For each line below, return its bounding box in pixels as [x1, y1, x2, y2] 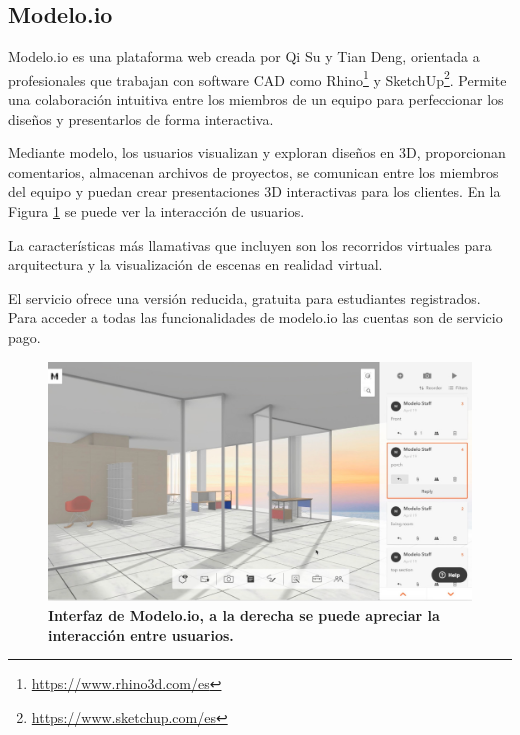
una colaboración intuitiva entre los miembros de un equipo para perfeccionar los [8, 89, 504, 110]
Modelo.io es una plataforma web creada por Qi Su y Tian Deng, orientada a [8, 46, 480, 67]
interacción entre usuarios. [48, 624, 234, 645]
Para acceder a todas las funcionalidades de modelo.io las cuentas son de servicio [8, 307, 503, 328]
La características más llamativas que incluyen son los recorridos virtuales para [8, 234, 492, 255]
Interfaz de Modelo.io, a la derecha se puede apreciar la [48, 604, 440, 625]
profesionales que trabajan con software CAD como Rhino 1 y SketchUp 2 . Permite [8, 66, 507, 90]
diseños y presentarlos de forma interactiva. [8, 108, 274, 129]
